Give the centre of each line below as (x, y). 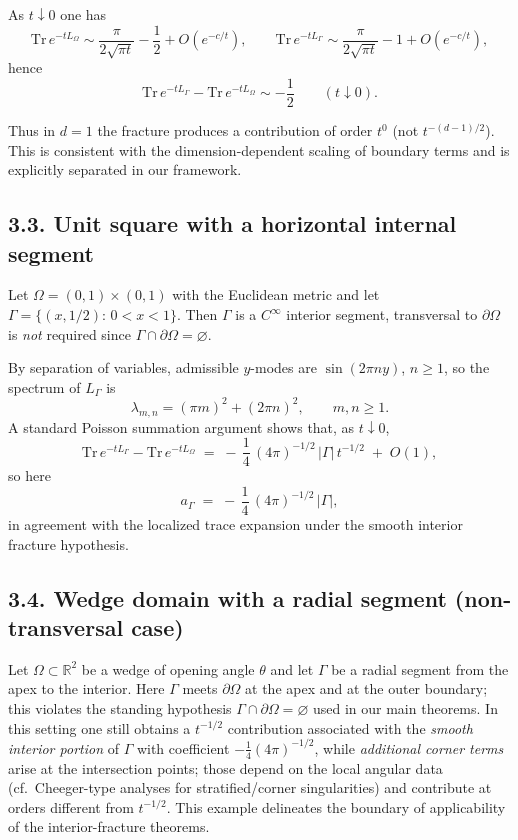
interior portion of (63, 747)
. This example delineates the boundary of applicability (336, 806)
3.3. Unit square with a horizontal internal (232, 223)
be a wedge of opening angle (168, 668)
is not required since (69, 333)
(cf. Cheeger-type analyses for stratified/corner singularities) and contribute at (250, 787)
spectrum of (44, 386)
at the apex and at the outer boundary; (366, 688)
